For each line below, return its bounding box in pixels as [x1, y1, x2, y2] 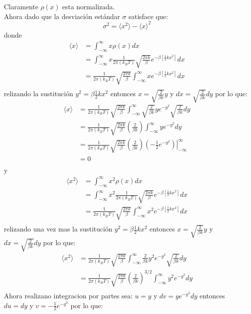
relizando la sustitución [4, 88, 73, 99]
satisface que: [128, 11, 168, 21]
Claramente [4, 1, 39, 11]
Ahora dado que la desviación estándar [4, 11, 120, 21]
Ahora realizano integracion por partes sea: [4, 291, 133, 301]
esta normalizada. [62, 1, 115, 11]
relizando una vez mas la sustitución [4, 224, 112, 234]
